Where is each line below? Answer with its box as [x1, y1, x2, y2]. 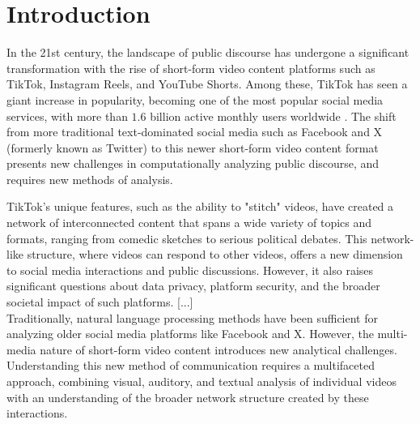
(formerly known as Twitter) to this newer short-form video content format [6, 139, 379, 156]
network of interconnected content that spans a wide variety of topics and [6, 214, 372, 231]
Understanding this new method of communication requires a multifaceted [6, 357, 375, 374]
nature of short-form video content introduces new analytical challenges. [40, 340, 397, 358]
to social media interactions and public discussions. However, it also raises [6, 261, 374, 278]
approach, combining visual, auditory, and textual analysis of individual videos [6, 373, 397, 389]
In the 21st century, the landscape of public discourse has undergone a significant [6, 44, 409, 61]
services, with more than [6, 107, 128, 124]
